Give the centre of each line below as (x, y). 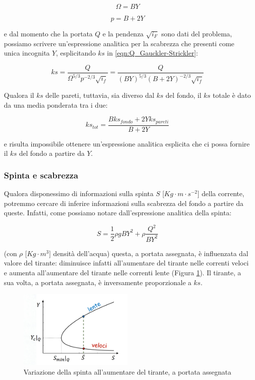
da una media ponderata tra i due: (56, 104)
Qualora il (19, 95)
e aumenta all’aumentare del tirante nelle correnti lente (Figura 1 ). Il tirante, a (123, 273)
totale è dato (232, 95)
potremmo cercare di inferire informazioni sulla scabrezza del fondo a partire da (124, 203)
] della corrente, (221, 193)
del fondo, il (183, 95)
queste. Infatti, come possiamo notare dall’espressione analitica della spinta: (118, 213)
